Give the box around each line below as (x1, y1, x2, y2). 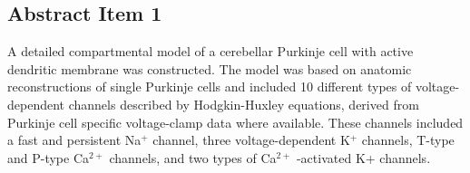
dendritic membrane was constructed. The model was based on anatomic (7, 59, 412, 78)
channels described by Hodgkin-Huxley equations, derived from (68, 94, 419, 113)
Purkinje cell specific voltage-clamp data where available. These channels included (7, 112, 464, 131)
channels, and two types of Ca (109, 148, 277, 167)
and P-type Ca (7, 148, 90, 167)
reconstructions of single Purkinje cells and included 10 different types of (7, 77, 412, 96)
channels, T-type (361, 130, 455, 149)
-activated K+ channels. (296, 148, 431, 167)
